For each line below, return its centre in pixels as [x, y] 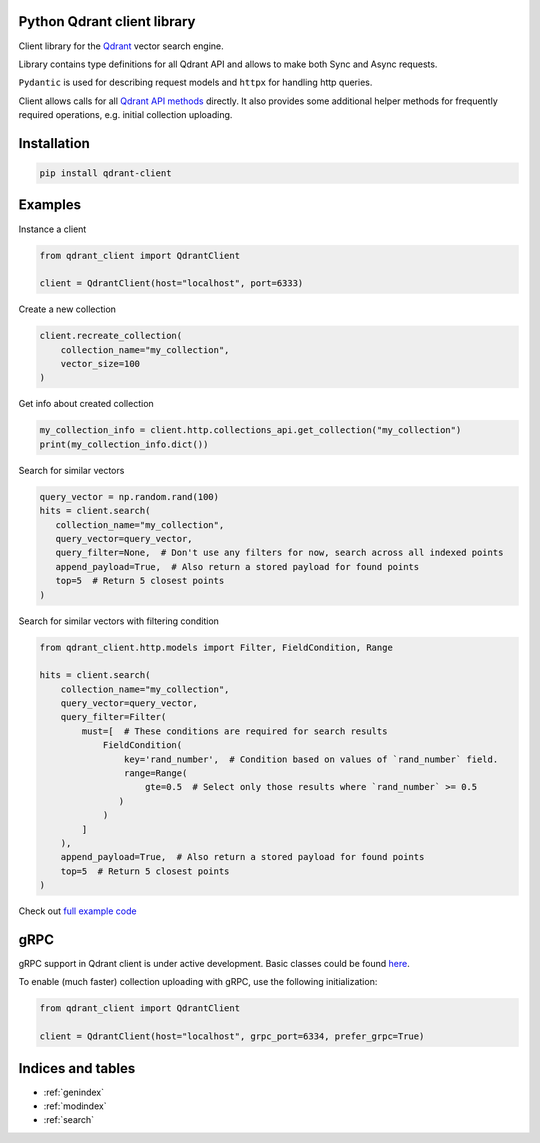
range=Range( [155, 773]
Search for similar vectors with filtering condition [119, 621]
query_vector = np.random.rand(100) [129, 496]
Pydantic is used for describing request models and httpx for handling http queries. [195, 82]
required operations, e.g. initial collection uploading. [125, 115]
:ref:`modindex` [75, 1106]
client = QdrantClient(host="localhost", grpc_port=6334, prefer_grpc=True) [232, 1036]
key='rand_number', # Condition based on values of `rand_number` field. [311, 759]
